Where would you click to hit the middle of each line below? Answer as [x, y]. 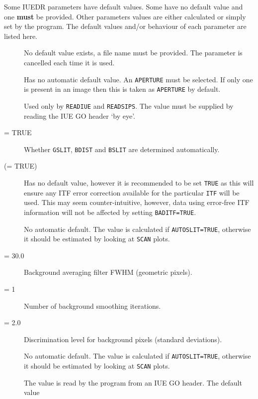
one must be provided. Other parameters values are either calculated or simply [125, 16]
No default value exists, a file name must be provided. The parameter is [133, 53]
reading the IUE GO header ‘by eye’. [80, 115]
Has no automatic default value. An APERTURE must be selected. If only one [138, 79]
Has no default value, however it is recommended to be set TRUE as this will [139, 182]
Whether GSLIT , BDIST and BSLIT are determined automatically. [122, 149]
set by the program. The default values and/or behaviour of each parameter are [125, 26]
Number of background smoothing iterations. [92, 305]
